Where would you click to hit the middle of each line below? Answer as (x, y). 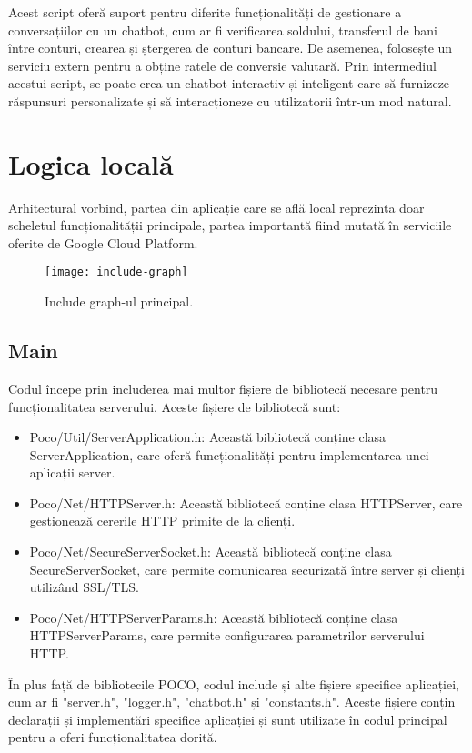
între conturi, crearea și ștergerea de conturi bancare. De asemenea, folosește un (231, 48)
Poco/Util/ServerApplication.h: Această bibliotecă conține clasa (208, 437)
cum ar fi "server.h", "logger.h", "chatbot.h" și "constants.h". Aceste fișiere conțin (232, 702)
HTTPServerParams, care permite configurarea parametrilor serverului (227, 635)
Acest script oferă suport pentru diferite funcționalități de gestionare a (205, 12)
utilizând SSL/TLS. (85, 587)
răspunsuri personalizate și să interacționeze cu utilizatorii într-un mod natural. (230, 100)
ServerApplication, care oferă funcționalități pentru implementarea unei (229, 454)
